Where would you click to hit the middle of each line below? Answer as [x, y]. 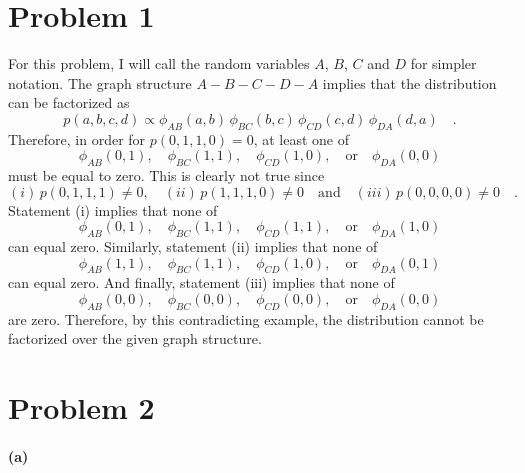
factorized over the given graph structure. [135, 338]
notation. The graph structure [100, 82]
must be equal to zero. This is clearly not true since [166, 175]
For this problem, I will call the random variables [159, 63]
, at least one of [301, 138]
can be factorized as [69, 102]
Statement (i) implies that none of [113, 209]
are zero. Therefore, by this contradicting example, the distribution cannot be [246, 318]
